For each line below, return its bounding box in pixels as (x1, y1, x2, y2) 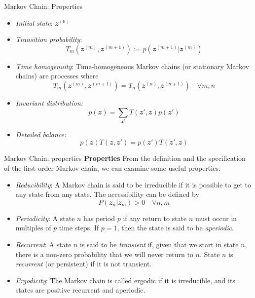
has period (83, 213, 115, 223)
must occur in (195, 213, 237, 223)
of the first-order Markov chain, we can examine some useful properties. (4, 163, 220, 173)
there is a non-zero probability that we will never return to (15, 249, 193, 259)
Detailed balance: (15, 129, 67, 139)
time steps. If (59, 223, 99, 233)
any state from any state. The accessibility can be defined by (15, 189, 199, 199)
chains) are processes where (15, 71, 99, 81)
